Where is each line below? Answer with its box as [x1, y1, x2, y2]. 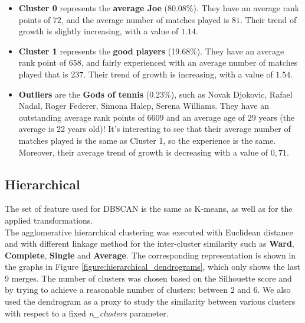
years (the [258, 111, 295, 123]
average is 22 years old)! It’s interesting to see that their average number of [18, 122, 291, 135]
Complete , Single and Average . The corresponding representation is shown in [5, 248, 296, 261]
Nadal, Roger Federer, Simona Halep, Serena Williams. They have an [18, 99, 269, 112]
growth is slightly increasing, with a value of [18, 25, 179, 37]
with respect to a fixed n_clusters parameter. [5, 306, 169, 319]
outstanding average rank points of [18, 111, 145, 123]
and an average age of [166, 111, 245, 123]
